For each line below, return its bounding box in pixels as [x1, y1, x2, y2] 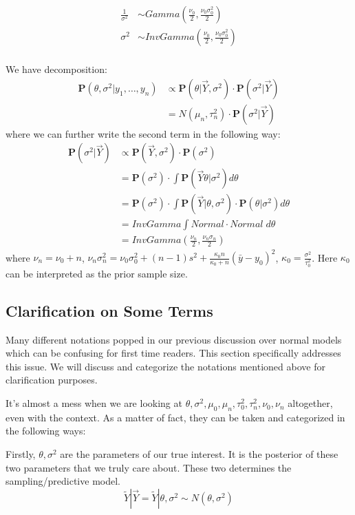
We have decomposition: [6, 62, 107, 76]
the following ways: [6, 423, 86, 438]
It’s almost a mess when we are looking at [6, 396, 182, 410]
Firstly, [6, 447, 36, 461]
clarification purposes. [6, 372, 98, 387]
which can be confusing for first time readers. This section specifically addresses [6, 346, 341, 360]
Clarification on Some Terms [6, 299, 213, 321]
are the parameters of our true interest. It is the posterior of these [60, 447, 338, 461]
